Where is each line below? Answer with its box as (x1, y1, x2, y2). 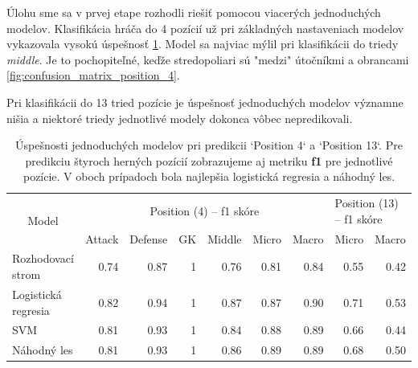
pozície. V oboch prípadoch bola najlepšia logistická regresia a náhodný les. (23, 168, 395, 185)
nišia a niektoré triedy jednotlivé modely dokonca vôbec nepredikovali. (6, 109, 353, 126)
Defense (129, 230, 168, 247)
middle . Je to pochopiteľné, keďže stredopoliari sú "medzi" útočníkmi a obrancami (6, 51, 409, 67)
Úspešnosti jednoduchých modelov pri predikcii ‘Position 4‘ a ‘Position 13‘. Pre (15, 137, 403, 153)
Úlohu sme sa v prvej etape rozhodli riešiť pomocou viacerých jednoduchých (6, 4, 381, 20)
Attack (85, 230, 119, 247)
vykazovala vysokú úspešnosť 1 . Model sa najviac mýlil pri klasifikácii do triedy (6, 35, 399, 52)
